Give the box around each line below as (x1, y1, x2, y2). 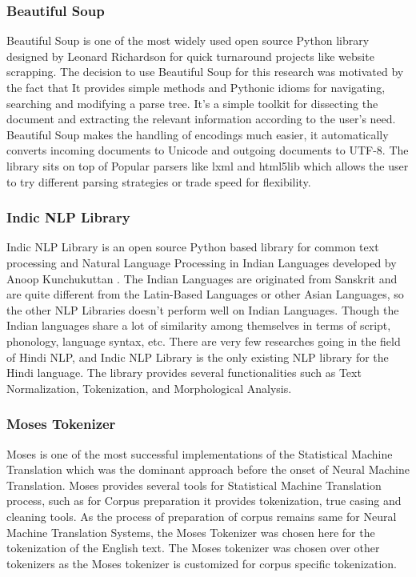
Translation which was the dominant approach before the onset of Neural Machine (6, 461, 410, 478)
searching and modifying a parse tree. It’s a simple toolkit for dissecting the (6, 94, 378, 111)
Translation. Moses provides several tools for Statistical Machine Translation (6, 476, 382, 493)
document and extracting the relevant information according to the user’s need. (6, 110, 396, 127)
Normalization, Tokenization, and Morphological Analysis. (6, 379, 292, 396)
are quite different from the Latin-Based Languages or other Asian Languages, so (6, 286, 404, 303)
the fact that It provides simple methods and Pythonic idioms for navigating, (6, 79, 386, 95)
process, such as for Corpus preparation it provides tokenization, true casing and (6, 492, 402, 509)
